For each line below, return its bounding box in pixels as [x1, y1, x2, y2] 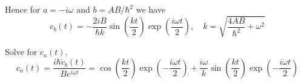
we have [136, 3, 165, 15]
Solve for [5, 45, 38, 58]
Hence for [5, 3, 41, 15]
